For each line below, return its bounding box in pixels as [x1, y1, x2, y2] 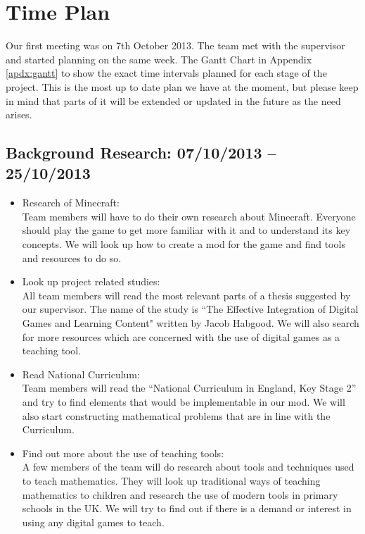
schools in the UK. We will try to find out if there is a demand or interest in [22, 501, 352, 516]
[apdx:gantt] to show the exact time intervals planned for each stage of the [6, 66, 327, 80]
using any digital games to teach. [22, 514, 165, 529]
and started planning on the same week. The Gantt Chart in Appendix [6, 51, 312, 66]
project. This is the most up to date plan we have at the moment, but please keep [6, 79, 359, 94]
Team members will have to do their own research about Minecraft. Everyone [22, 209, 356, 223]
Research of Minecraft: [22, 195, 120, 210]
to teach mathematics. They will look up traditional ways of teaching [22, 473, 321, 488]
